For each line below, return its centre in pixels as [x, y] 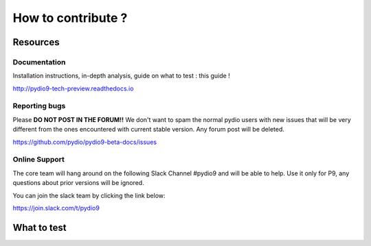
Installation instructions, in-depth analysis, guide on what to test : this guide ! [121, 76]
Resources [36, 42]
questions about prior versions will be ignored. [78, 183]
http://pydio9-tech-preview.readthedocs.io [73, 88]
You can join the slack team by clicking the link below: [89, 195]
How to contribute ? [70, 18]
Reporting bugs [39, 106]
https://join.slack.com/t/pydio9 [56, 208]
